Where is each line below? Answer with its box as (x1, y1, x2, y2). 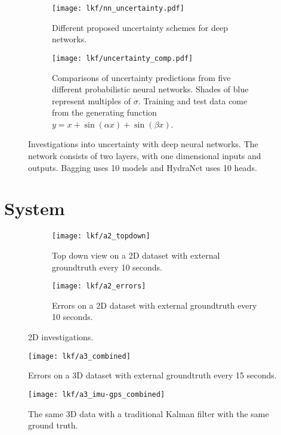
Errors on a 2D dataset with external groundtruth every (52, 299, 257, 311)
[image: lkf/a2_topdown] (52, 232, 150, 241)
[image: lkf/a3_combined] (28, 352, 131, 361)
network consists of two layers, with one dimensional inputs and (28, 150, 261, 162)
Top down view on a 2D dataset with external (52, 249, 220, 262)
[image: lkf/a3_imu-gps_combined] (28, 390, 165, 399)
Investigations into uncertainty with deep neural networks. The (28, 138, 258, 150)
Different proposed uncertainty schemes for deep (52, 21, 228, 33)
